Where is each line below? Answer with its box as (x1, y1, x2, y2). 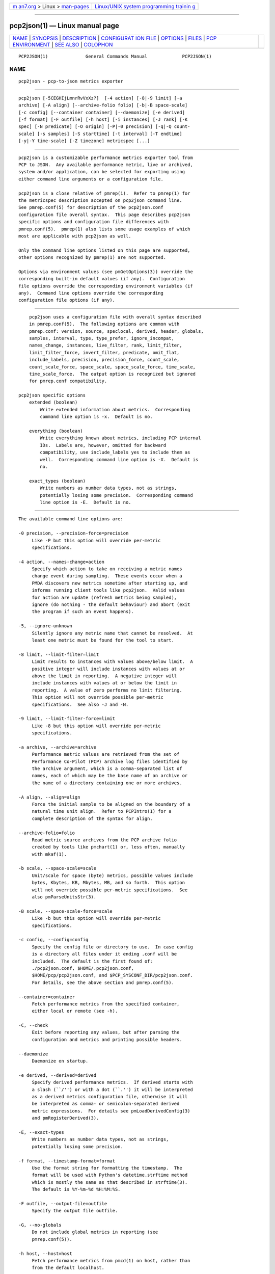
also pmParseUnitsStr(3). (32, 894, 97, 900)
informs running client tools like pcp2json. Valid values (32, 588, 185, 593)
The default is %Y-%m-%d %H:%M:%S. (32, 1186, 121, 1192)
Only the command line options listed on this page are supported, (18, 247, 190, 253)
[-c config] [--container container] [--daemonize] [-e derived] (18, 110, 185, 115)
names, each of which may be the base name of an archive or (32, 773, 188, 779)
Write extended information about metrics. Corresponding (40, 407, 190, 412)
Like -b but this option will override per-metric (32, 915, 161, 921)
